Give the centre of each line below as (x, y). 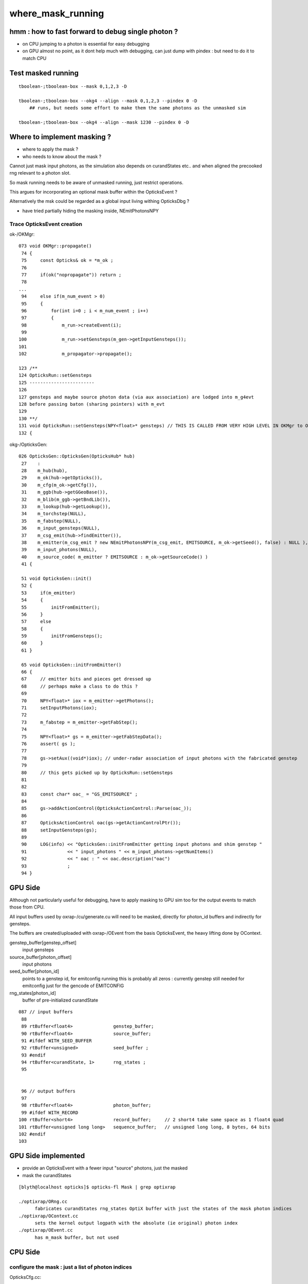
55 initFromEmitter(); (61, 607)
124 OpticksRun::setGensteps (55, 375)
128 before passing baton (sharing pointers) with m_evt (92, 404)
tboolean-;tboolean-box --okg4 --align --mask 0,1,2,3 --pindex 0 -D (108, 101)
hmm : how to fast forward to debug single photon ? (94, 32)
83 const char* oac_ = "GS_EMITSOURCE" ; (80, 794)
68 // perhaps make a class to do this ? (80, 686)
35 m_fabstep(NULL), (51, 521)
